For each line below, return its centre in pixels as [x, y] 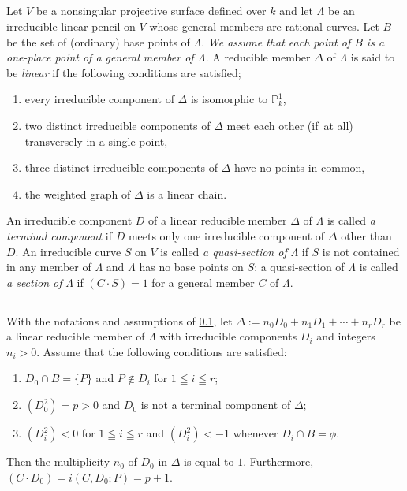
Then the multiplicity [58, 461]
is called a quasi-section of [224, 251]
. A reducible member [258, 57]
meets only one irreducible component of [226, 235]
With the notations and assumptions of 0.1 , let [119, 320]
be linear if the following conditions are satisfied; [124, 72]
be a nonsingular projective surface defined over [151, 11]
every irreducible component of [99, 99]
